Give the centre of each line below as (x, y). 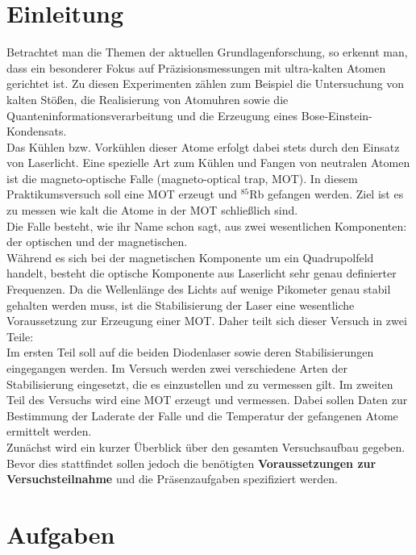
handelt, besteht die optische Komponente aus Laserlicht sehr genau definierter (202, 273)
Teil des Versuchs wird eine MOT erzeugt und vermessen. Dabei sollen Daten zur (207, 400)
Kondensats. (37, 131)
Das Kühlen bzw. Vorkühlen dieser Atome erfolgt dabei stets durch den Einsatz (203, 146)
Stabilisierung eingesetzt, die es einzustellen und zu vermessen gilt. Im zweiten (200, 384)
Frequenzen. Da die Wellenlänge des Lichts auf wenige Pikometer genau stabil (199, 289)
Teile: (20, 336)
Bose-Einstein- (337, 115)
